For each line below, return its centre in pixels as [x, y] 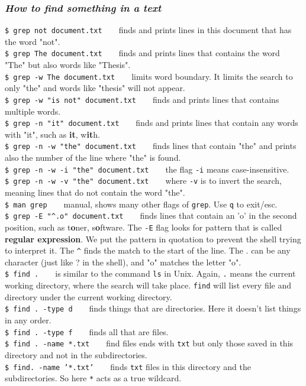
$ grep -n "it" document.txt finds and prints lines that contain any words [152, 123]
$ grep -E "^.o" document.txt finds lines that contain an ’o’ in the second [151, 215]
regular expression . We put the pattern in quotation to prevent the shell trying [153, 239]
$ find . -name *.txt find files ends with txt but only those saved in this [149, 343]
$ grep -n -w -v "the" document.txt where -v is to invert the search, [143, 181]
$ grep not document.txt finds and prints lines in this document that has [148, 30]
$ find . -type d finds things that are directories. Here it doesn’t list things [153, 308]
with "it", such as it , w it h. [52, 134]
